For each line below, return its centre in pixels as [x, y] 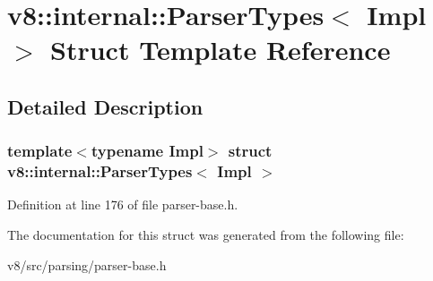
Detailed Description [105, 106]
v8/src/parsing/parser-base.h [87, 264]
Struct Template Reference [221, 50]
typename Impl [147, 151]
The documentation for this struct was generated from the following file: [206, 235]
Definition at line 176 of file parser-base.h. [123, 204]
